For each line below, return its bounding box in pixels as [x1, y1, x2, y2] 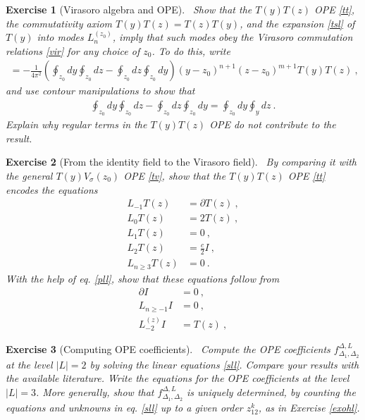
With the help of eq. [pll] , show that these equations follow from [6, 271, 280, 285]
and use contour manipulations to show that [6, 83, 195, 98]
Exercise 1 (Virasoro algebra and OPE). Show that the [6, 2, 252, 16]
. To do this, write [151, 43, 230, 58]
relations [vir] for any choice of [6, 43, 140, 58]
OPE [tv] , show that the [123, 168, 226, 183]
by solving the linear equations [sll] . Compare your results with [89, 357, 359, 371]
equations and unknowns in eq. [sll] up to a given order [6, 400, 243, 414]
